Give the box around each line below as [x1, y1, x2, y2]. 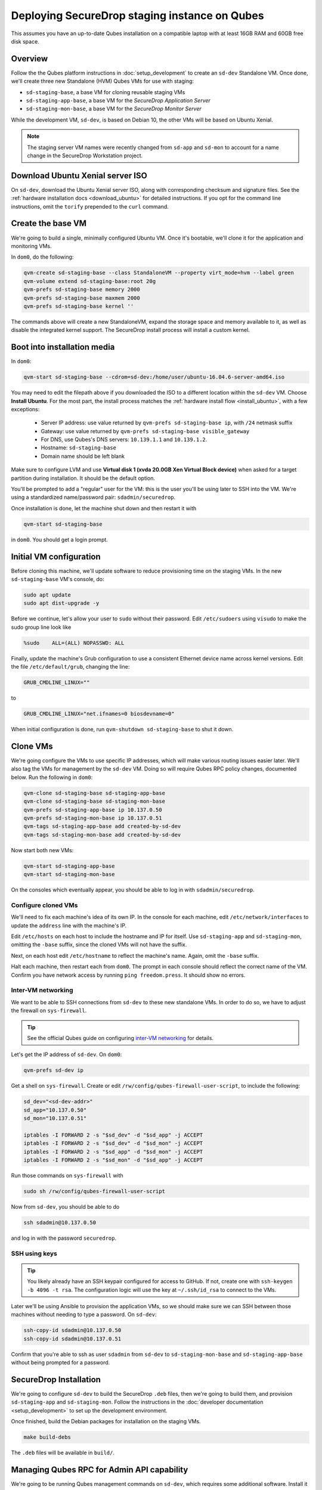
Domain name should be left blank [41, 452, 125, 460]
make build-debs [23, 1434, 72, 1441]
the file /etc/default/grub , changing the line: [11, 663, 130, 670]
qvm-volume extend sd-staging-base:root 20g [23, 278, 156, 284]
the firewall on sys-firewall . [11, 1007, 87, 1014]
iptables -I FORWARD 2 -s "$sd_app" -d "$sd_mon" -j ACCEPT [23, 1148, 203, 1155]
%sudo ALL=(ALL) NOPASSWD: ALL [23, 640, 125, 646]
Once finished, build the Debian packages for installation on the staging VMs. [11, 1418, 201, 1425]
